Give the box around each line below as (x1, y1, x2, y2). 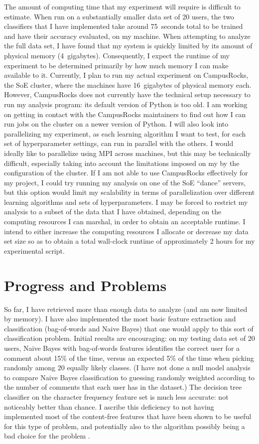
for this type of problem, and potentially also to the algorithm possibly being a (4, 421, 245, 431)
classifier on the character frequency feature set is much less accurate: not (4, 391, 229, 402)
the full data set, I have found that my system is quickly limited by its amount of (4, 40, 253, 51)
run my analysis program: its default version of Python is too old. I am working (4, 99, 248, 109)
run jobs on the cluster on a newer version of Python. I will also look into (4, 119, 229, 129)
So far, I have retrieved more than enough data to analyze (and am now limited (4, 303, 248, 314)
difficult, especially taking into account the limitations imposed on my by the (4, 157, 240, 168)
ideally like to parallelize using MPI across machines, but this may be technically (4, 148, 251, 158)
